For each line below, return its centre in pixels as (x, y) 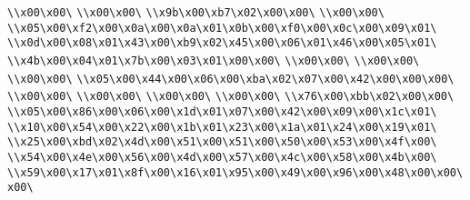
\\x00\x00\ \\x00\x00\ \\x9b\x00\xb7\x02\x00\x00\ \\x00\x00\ (196, 13)
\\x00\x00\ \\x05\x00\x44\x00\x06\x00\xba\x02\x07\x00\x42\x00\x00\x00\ (231, 79)
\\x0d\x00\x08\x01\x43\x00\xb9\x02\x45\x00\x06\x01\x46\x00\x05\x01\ (222, 43)
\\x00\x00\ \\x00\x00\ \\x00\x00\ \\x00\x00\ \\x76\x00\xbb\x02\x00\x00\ (231, 97)
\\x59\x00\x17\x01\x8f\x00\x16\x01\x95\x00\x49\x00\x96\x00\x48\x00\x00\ (235, 172)
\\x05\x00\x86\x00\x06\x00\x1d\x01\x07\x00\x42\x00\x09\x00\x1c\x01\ (222, 111)
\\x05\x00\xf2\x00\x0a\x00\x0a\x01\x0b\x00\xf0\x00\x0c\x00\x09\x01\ (222, 28)
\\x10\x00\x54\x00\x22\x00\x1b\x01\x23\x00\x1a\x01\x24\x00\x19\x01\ (222, 127)
